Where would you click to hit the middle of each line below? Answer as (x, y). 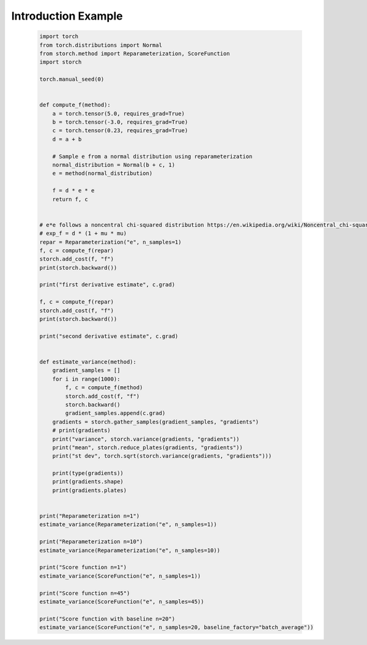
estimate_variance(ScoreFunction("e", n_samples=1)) (120, 576)
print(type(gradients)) (88, 473)
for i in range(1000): (86, 379)
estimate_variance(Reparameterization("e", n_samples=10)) (130, 550)
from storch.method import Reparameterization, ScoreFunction (135, 53)
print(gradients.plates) (90, 490)
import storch (61, 62)
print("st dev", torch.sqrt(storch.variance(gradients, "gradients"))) (162, 456)
